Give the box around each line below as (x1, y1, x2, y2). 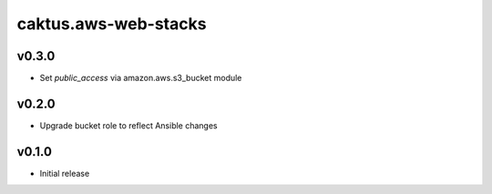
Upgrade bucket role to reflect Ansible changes (39, 119, 218, 131)
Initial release (39, 168, 90, 179)
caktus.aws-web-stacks (16, 14, 207, 34)
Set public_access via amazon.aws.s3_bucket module (39, 73, 242, 84)
